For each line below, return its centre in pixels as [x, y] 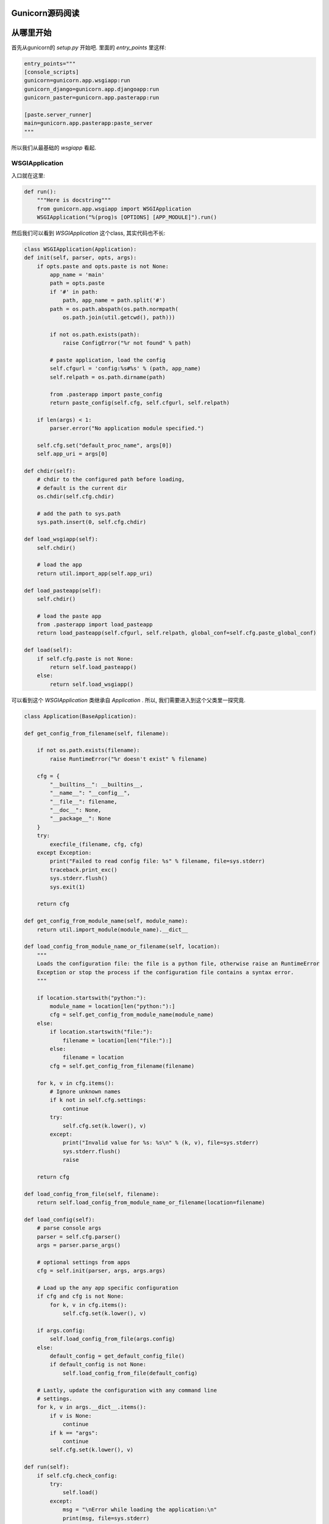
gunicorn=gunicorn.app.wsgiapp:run [77, 80]
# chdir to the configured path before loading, [111, 479]
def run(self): [47, 1467]
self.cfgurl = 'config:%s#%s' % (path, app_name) [125, 369]
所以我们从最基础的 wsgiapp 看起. [54, 148]
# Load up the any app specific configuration [108, 1287]
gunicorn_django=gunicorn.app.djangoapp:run [92, 89]
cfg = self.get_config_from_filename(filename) [122, 1066]
